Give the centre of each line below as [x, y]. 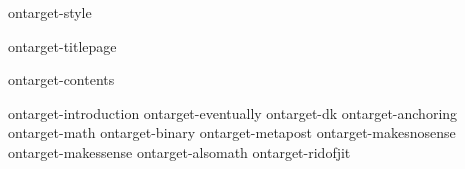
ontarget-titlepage [62, 45]
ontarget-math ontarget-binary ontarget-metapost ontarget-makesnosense [232, 132]
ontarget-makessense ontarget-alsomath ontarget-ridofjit [179, 151]
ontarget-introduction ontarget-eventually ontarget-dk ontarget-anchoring [233, 112]
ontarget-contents [61, 79]
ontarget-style [50, 12]
